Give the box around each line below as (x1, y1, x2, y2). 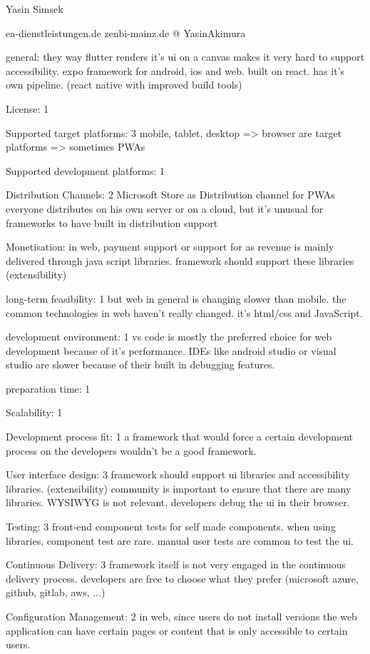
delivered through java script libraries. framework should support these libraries (6, 253, 354, 268)
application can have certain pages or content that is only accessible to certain (6, 623, 348, 638)
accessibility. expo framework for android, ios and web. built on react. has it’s (6, 63, 345, 78)
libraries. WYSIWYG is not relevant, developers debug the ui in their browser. (6, 495, 350, 510)
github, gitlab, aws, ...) (6, 585, 106, 600)
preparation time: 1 (6, 381, 91, 396)
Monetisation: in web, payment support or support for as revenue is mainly (6, 239, 334, 254)
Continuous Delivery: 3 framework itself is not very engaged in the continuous (6, 557, 346, 572)
